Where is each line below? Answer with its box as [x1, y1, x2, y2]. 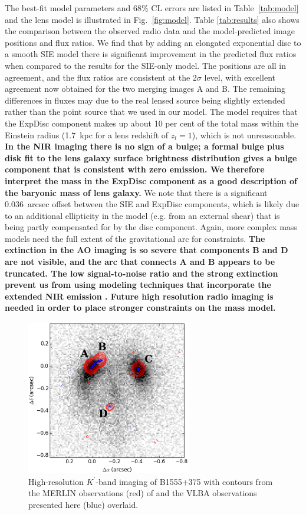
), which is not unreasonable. [192, 128, 297, 141]
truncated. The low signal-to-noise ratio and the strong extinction [5, 267, 278, 279]
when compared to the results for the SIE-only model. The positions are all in [5, 59, 287, 71]
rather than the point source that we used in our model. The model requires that [5, 105, 298, 118]
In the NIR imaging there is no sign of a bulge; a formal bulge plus [5, 140, 284, 152]
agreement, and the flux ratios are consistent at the [5, 71, 190, 83]
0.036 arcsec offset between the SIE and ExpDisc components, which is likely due [5, 198, 300, 210]
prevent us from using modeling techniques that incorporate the [5, 278, 271, 291]
